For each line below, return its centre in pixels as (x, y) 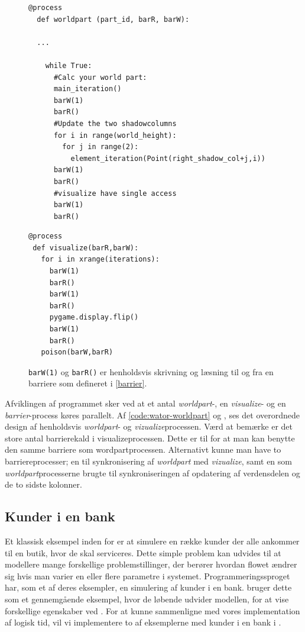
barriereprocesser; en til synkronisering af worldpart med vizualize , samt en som (148, 461)
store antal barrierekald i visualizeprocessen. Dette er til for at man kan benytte (150, 438)
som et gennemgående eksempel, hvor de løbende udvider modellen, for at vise (147, 599)
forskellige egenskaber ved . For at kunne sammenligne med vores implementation (152, 610)
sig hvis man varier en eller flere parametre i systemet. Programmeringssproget (147, 575)
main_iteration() (87, 89)
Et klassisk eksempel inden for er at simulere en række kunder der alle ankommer (152, 541)
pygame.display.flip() (94, 317)
